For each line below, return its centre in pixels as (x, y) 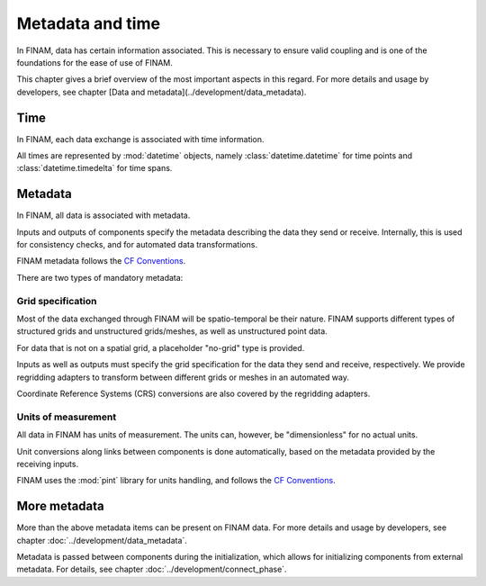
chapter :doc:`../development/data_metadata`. (102, 540)
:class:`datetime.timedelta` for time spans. (94, 168)
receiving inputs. (48, 464)
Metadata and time (89, 23)
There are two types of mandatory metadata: (100, 277)
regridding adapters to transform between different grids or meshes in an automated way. (183, 377)
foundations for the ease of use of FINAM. (94, 62)
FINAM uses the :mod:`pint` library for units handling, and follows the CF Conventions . (176, 481)
